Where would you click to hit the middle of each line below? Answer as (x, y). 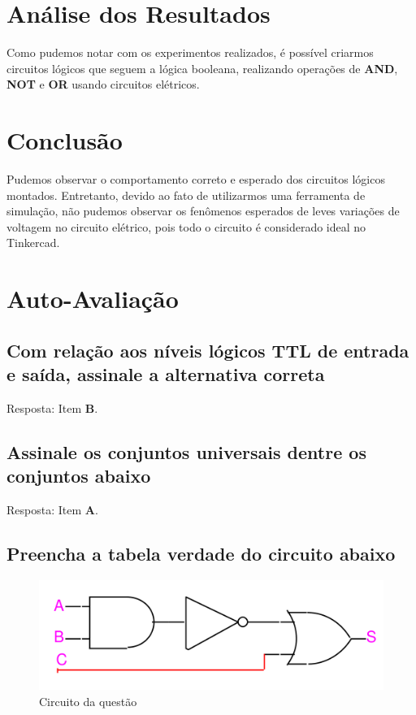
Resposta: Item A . (52, 510)
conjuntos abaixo (79, 476)
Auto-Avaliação (93, 299)
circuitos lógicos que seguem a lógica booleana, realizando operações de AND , (202, 68)
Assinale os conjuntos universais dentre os (186, 451)
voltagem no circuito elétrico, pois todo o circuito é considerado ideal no (186, 226)
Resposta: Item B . (52, 407)
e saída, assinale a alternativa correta (166, 374)
